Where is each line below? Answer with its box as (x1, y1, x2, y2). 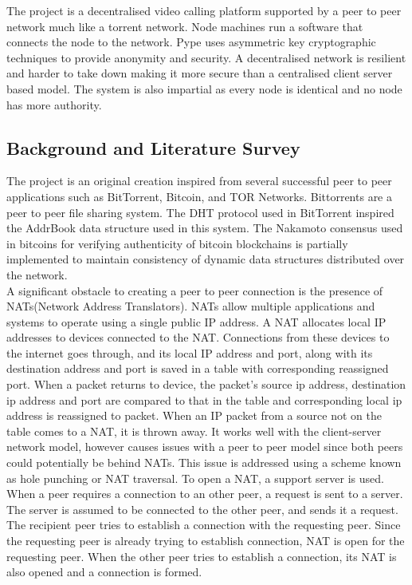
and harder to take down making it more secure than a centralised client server (6, 65, 393, 81)
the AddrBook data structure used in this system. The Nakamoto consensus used (6, 219, 403, 236)
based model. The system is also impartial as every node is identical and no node (6, 80, 402, 97)
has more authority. (6, 96, 102, 113)
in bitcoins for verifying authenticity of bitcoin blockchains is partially (6, 235, 348, 251)
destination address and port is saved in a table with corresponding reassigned (6, 360, 389, 377)
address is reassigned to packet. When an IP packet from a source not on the (6, 407, 382, 424)
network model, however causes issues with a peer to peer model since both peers (6, 438, 403, 455)
